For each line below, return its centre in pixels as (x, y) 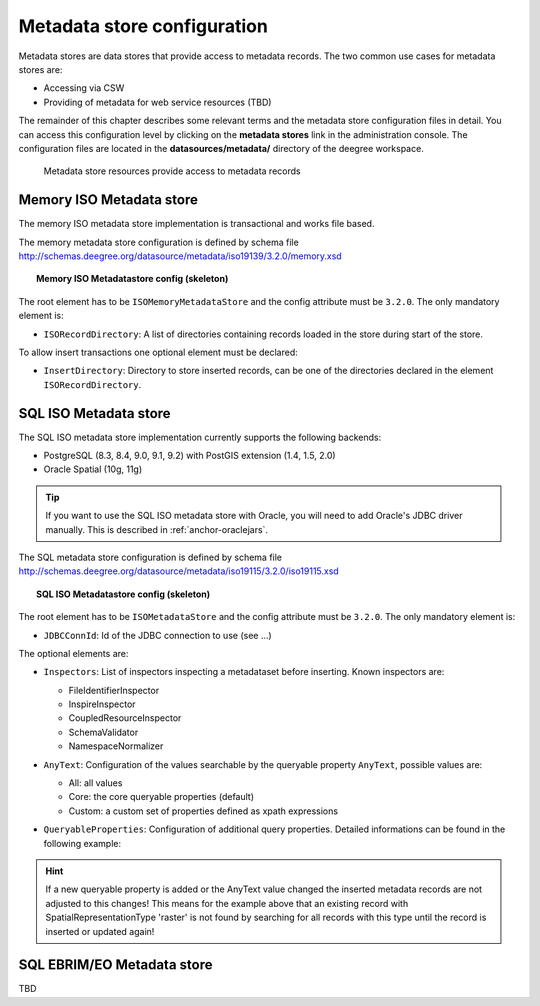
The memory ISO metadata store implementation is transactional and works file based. (196, 224)
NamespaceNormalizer (116, 746)
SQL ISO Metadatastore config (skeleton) (123, 594)
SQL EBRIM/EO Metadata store (115, 965)
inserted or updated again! (100, 931)
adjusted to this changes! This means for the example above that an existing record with (227, 903)
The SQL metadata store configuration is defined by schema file (150, 557)
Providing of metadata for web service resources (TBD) (157, 102)
